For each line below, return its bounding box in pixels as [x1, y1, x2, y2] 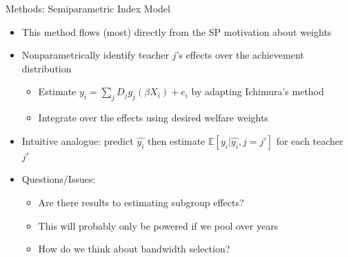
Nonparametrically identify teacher [21, 48, 170, 62]
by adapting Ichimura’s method [191, 84, 324, 99]
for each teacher [276, 133, 343, 148]
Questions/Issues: [21, 172, 96, 186]
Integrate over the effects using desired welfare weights [38, 110, 268, 125]
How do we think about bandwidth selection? [38, 241, 230, 256]
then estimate [148, 133, 206, 148]
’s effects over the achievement [176, 48, 304, 62]
